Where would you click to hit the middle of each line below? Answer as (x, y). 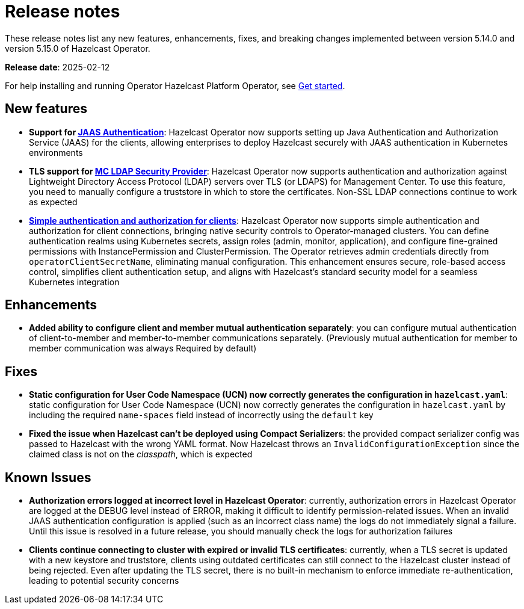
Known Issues (48, 477)
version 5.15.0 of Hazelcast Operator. (78, 48)
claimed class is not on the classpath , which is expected (141, 454)
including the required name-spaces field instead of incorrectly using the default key (201, 415)
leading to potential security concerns (104, 581)
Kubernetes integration (74, 282)
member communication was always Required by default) (143, 348)
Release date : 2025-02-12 (57, 67)
